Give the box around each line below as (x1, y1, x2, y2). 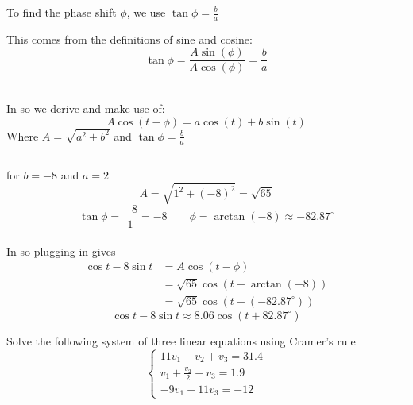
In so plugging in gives (6, 242, 116, 259)
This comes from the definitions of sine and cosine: (6, 30, 253, 47)
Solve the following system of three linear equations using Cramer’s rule (6, 332, 356, 349)
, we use (126, 4, 166, 20)
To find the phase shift (6, 4, 117, 20)
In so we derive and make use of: (6, 100, 165, 117)
